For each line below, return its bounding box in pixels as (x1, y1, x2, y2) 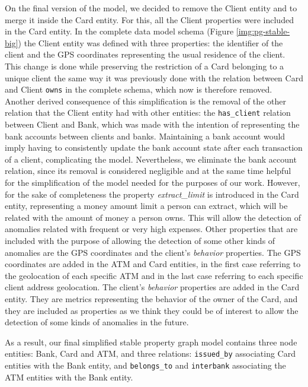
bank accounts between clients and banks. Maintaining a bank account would (5, 129, 285, 142)
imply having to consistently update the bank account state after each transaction (5, 141, 303, 154)
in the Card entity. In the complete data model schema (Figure (5, 25, 234, 37)
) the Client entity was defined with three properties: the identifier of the (18, 36, 283, 49)
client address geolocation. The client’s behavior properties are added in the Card (5, 281, 300, 293)
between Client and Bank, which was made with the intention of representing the (5, 118, 300, 131)
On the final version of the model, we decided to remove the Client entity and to (5, 2, 297, 14)
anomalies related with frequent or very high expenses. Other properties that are (5, 223, 298, 235)
